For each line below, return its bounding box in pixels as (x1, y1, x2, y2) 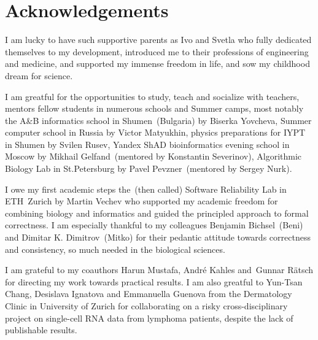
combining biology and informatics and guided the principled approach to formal (5, 206, 309, 219)
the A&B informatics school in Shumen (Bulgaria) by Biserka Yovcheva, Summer (5, 114, 312, 126)
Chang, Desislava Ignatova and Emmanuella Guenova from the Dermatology (5, 287, 292, 300)
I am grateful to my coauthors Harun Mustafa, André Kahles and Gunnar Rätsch (5, 263, 314, 276)
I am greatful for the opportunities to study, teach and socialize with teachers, (5, 90, 300, 102)
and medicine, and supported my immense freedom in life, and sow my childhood (5, 57, 310, 70)
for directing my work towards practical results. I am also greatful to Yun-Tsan (5, 275, 303, 288)
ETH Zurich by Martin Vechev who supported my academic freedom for (5, 195, 278, 207)
